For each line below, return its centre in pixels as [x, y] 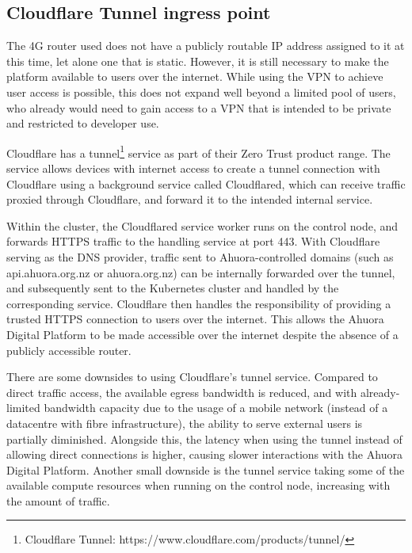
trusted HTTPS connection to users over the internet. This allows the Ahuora [195, 319]
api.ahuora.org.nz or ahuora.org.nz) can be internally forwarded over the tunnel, [201, 272]
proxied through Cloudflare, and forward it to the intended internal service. [190, 199]
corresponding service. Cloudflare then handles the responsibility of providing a [199, 303]
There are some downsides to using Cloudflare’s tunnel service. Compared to [192, 377]
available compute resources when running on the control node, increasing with [198, 485]
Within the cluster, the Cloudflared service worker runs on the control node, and [202, 225]
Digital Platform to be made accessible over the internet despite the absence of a [202, 334]
